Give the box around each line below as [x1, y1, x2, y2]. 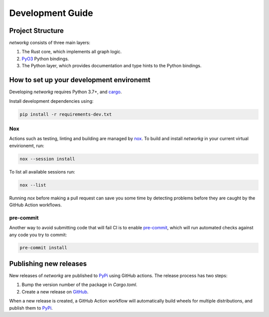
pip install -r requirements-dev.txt [19, 111, 112, 117]
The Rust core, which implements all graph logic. [21, 49, 122, 55]
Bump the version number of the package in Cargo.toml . [21, 282, 137, 288]
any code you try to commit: [9, 232, 67, 238]
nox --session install [19, 156, 75, 161]
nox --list [19, 182, 46, 188]
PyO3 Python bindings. [21, 55, 69, 62]
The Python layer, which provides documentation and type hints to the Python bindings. [21, 63, 202, 69]
